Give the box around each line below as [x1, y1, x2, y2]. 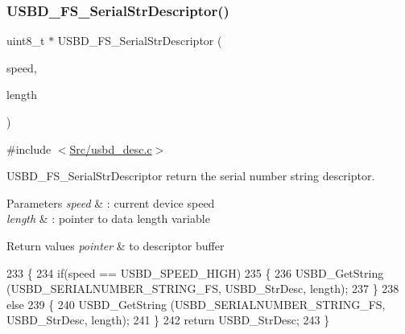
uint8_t [6, 32, 45, 49]
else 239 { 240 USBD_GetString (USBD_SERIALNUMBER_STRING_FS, [6, 295, 386, 312]
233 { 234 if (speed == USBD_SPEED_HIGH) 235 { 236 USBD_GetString [6, 264, 384, 281]
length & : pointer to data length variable [6, 210, 210, 227]
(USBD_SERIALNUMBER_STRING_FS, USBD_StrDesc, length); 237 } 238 [6, 280, 399, 297]
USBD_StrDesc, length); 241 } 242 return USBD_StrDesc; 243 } [6, 311, 330, 328]
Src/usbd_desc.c [69, 140, 152, 157]
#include [6, 140, 52, 157]
